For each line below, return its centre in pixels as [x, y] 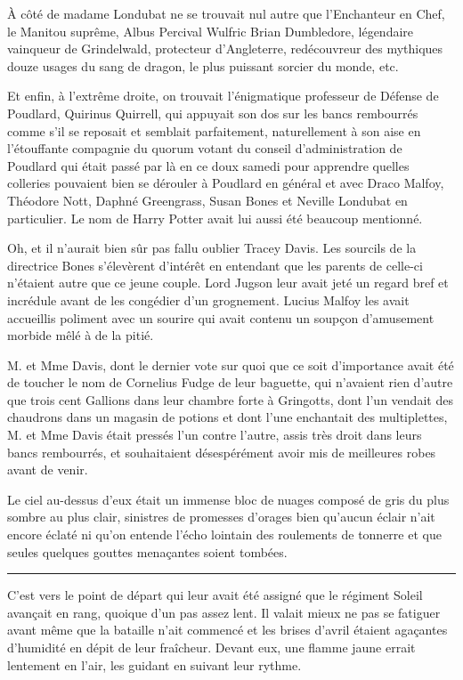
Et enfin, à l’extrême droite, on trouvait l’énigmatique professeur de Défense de [223, 96]
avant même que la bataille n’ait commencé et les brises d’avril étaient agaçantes [227, 630]
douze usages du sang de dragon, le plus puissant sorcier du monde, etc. [203, 65]
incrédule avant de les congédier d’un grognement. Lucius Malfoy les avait [208, 300]
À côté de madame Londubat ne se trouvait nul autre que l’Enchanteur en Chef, [226, 13]
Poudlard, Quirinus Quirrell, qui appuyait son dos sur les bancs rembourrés [213, 113]
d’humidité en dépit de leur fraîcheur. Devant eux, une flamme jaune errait [211, 647]
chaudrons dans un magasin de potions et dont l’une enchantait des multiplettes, [227, 417]
